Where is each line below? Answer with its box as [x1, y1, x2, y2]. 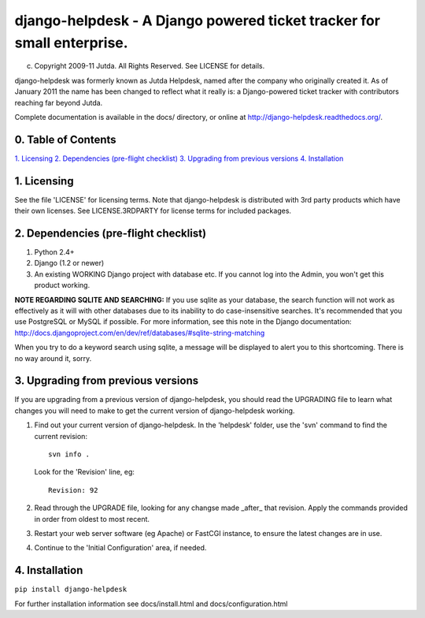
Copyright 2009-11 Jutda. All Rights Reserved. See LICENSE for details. [34, 61, 265, 71]
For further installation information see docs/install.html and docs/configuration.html [14, 599, 288, 609]
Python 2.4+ [34, 248, 75, 257]
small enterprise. [14, 34, 129, 51]
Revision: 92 [48, 486, 98, 494]
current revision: [34, 431, 88, 441]
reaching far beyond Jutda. [14, 98, 103, 107]
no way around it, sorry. [14, 353, 92, 363]
